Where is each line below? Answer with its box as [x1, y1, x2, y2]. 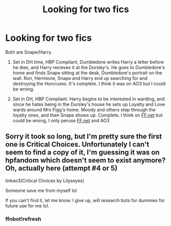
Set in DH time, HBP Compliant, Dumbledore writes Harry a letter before [12, 59, 164, 65]
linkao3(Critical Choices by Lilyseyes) [5, 177, 85, 184]
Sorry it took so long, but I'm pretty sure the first [5, 132, 162, 141]
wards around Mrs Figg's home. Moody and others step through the [12, 106, 156, 112]
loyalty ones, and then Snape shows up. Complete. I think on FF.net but [12, 112, 163, 118]
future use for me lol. [5, 203, 50, 209]
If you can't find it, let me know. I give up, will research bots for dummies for [5, 197, 165, 203]
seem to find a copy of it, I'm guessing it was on [5, 148, 160, 157]
